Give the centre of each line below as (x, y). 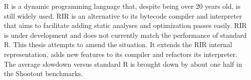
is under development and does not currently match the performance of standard (125, 35)
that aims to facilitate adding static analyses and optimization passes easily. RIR (125, 25)
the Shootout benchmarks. (44, 73)
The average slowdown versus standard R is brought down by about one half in (123, 64)
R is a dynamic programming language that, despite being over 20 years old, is (122, 6)
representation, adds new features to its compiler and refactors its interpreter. (121, 54)
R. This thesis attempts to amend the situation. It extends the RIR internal (118, 44)
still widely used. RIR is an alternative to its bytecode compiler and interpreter (123, 15)
